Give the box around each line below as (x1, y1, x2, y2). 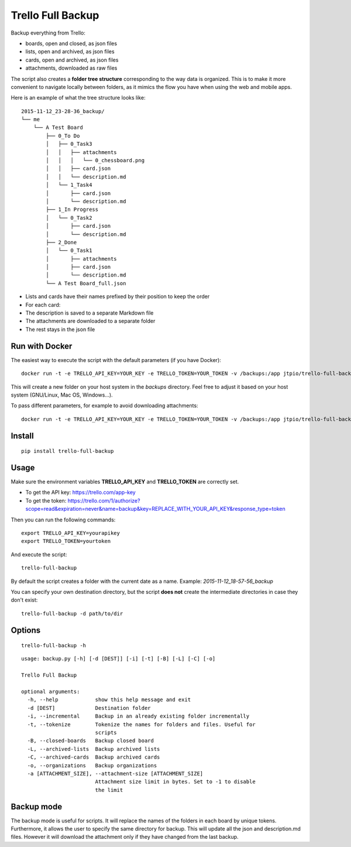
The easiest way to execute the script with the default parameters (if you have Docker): (11, 356, 222, 363)
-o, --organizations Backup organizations (27, 762, 157, 769)
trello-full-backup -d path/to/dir (21, 610, 123, 617)
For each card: (25, 301, 61, 308)
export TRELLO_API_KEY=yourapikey (21, 530, 120, 536)
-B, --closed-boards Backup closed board (27, 737, 154, 744)
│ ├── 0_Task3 (46, 141, 92, 148)
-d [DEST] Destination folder (27, 705, 152, 711)
